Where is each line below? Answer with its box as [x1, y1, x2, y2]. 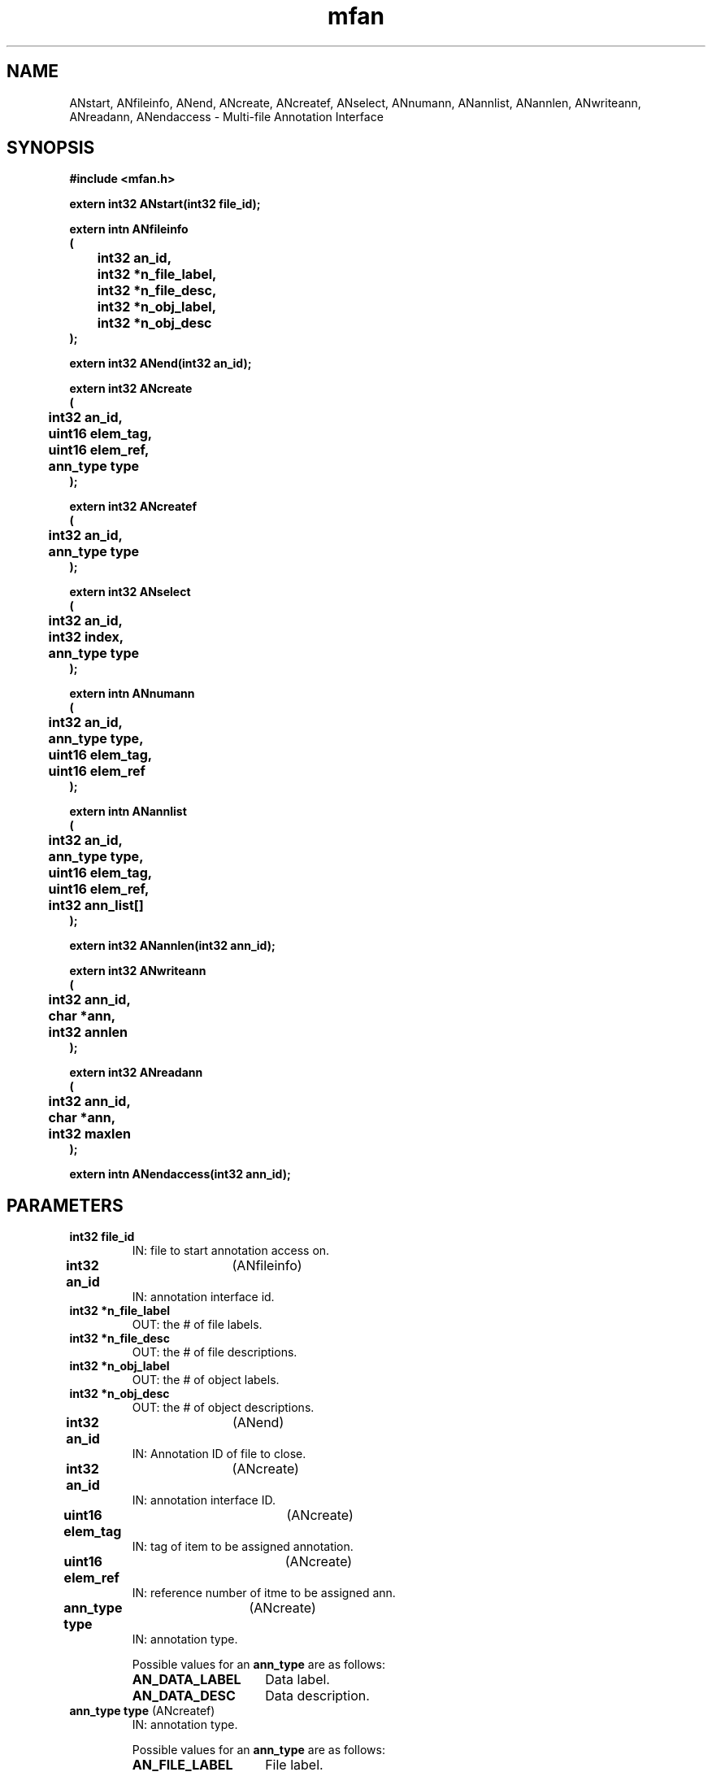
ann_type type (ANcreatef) [69, 1704, 215, 1718]
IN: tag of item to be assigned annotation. [132, 1539, 354, 1554]
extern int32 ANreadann [69, 1065, 203, 1080]
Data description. [265, 1687, 370, 1705]
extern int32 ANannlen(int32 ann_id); [69, 938, 276, 953]
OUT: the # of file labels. [132, 1317, 263, 1332]
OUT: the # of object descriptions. [132, 1400, 315, 1415]
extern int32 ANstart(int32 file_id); [69, 197, 261, 211]
